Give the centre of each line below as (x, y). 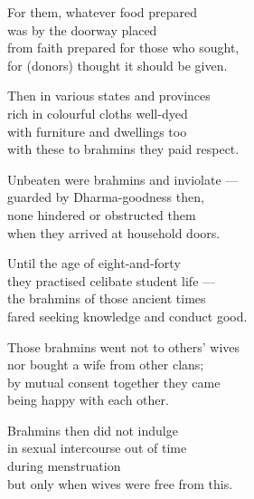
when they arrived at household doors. (114, 232)
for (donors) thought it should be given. (118, 65)
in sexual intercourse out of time (97, 448)
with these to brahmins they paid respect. (123, 149)
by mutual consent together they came (114, 382)
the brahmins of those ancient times (107, 298)
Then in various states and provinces (109, 96)
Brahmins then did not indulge (93, 430)
